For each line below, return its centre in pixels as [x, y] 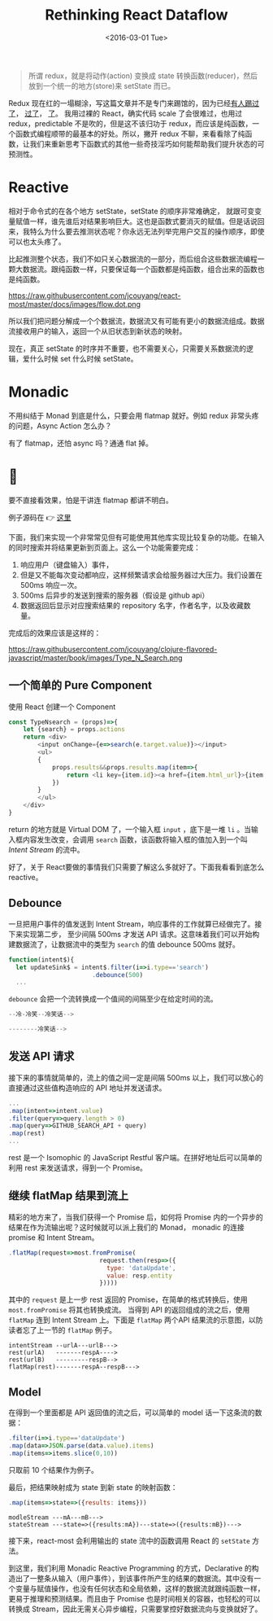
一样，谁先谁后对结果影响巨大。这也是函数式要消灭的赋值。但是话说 [143, 221]
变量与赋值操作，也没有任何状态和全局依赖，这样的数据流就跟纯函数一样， [140, 1588]
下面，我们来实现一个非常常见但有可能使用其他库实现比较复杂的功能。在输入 [136, 537]
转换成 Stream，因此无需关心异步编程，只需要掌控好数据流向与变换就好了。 [135, 1609]
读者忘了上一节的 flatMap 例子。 [62, 1330]
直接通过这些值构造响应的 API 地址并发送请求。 [87, 1088]
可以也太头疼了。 [37, 241]
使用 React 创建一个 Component [62, 707]
